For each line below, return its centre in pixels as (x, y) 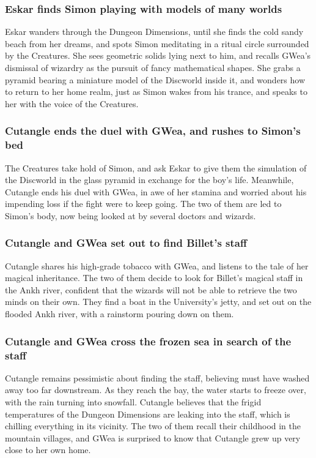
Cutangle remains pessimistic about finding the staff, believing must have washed (157, 377)
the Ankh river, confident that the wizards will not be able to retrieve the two (151, 289)
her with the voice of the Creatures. (72, 103)
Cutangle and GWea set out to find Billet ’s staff (126, 243)
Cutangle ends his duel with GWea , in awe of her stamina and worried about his (156, 191)
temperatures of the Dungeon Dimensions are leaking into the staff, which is (148, 414)
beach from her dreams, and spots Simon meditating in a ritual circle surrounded (157, 43)
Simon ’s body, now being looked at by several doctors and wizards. (130, 215)
